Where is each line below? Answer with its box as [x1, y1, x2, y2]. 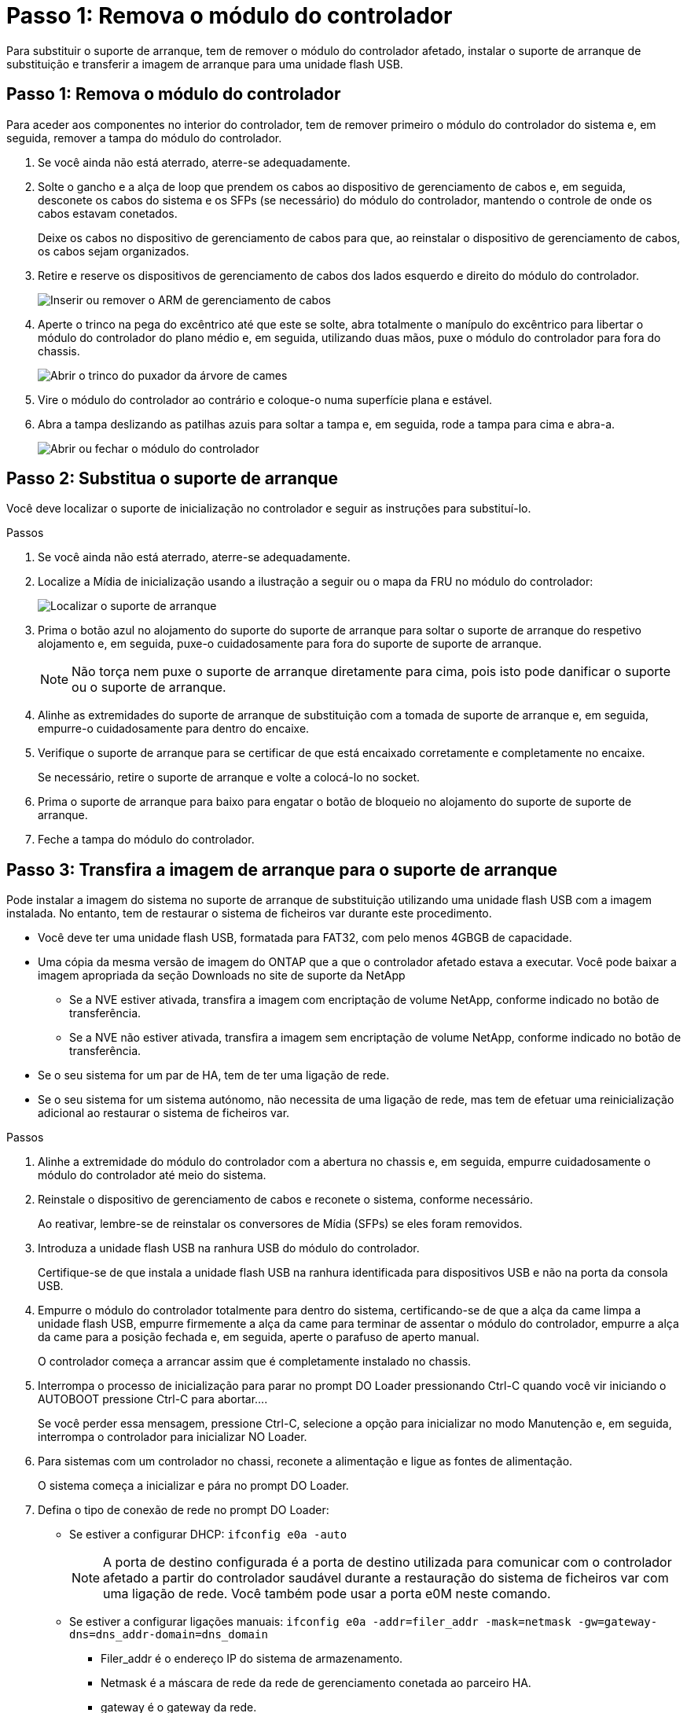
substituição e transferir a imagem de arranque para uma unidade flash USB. [6, 57, 403, 71]
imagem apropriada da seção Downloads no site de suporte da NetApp [38, 969, 406, 983]
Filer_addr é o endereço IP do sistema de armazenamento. [101, 1652, 403, 1666]
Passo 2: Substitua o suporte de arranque [6, 469, 338, 489]
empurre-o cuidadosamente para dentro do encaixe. [38, 722, 310, 736]
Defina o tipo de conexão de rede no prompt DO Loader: [38, 1503, 329, 1517]
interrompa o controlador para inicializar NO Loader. [38, 1430, 307, 1444]
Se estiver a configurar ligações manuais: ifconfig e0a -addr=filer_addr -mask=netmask [69, 1615, 571, 1629]
